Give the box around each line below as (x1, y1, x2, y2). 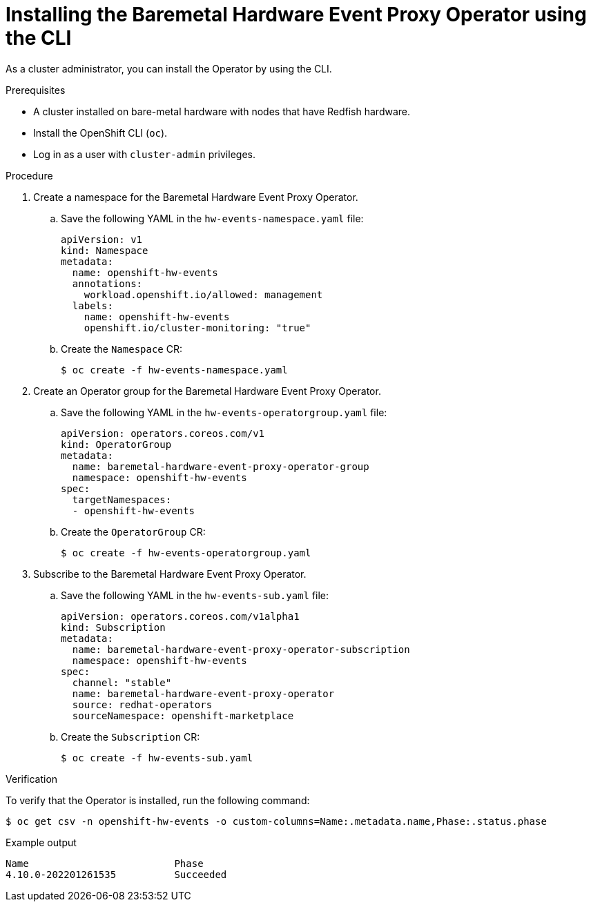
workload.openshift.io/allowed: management (84, 289, 323, 300)
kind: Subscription (61, 621, 166, 633)
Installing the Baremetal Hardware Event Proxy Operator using (6, 3, 587, 26)
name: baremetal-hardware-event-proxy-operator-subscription (72, 643, 410, 655)
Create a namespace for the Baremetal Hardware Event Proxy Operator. (33, 191, 358, 203)
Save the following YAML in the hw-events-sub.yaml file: (61, 589, 329, 601)
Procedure (6, 169, 53, 182)
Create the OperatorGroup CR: (61, 525, 206, 538)
